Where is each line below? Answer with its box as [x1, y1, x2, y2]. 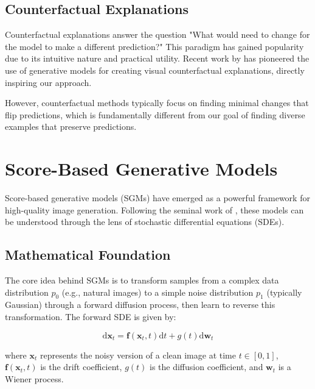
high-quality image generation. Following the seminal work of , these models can [5, 203, 304, 216]
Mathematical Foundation [5, 245, 171, 264]
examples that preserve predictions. [5, 120, 137, 133]
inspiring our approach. [5, 76, 92, 88]
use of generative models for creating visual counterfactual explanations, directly [5, 63, 305, 76]
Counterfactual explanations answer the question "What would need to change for [5, 28, 310, 41]
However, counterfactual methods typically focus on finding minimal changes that [5, 96, 309, 109]
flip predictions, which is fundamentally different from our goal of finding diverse [5, 108, 305, 121]
